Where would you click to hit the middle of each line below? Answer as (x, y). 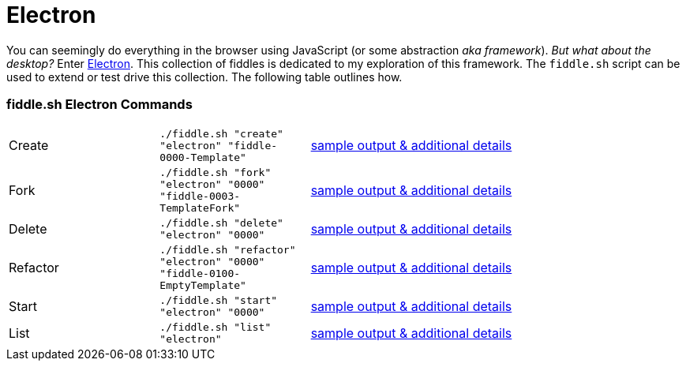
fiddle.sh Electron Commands (99, 105)
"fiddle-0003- (200, 196)
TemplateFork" (200, 208)
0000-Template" (203, 157)
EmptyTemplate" (203, 285)
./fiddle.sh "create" (221, 133)
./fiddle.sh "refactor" (228, 249)
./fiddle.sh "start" (219, 300)
